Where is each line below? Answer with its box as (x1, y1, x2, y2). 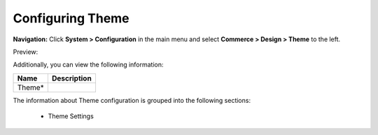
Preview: (13, 48, 38, 56)
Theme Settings (48, 112, 94, 120)
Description (51, 73, 92, 83)
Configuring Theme (13, 10, 129, 26)
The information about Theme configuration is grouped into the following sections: (13, 96, 251, 104)
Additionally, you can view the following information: (13, 60, 164, 69)
